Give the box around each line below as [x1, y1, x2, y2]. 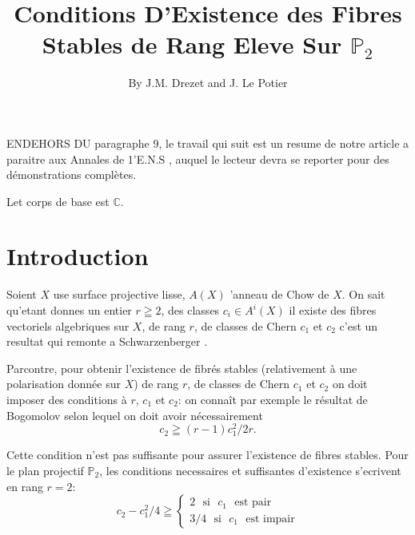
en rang [6, 478, 43, 494]
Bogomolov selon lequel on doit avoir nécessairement [6, 406, 263, 423]
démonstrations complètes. [6, 166, 137, 183]
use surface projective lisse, [53, 286, 186, 303]
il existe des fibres [289, 302, 377, 318]
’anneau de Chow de [229, 286, 329, 303]
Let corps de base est [6, 192, 110, 209]
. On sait [341, 286, 385, 303]
